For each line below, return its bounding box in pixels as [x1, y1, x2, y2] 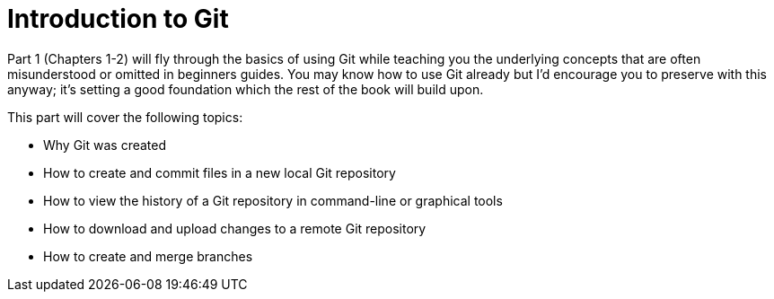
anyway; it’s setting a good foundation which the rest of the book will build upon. [7, 81, 484, 97]
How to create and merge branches [43, 248, 253, 264]
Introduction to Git [7, 4, 229, 34]
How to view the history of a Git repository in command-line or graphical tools [43, 192, 503, 208]
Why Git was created [43, 136, 167, 153]
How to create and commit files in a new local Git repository [43, 164, 396, 180]
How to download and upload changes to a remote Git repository [43, 220, 427, 236]
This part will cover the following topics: [7, 109, 243, 125]
